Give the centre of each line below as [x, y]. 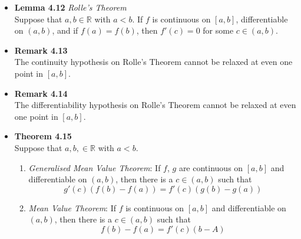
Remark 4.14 [41, 93]
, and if [65, 30]
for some [218, 30]
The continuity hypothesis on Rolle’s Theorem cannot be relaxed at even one [153, 62]
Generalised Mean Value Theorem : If [95, 167]
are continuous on [211, 167]
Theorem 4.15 [43, 136]
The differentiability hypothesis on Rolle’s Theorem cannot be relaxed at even [155, 105]
